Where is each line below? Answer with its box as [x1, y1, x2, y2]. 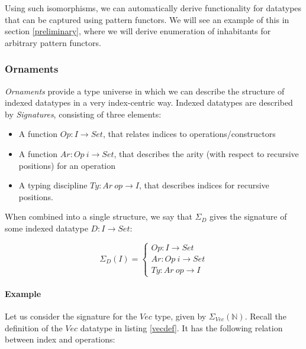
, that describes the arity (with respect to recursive [114, 147, 299, 159]
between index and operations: [5, 333, 115, 345]
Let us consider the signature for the [5, 309, 137, 322]
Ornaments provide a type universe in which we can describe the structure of [5, 84, 285, 97]
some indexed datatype [5, 221, 88, 234]
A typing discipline [18, 179, 88, 191]
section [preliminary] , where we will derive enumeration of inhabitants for [5, 25, 271, 37]
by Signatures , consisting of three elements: [5, 107, 162, 120]
